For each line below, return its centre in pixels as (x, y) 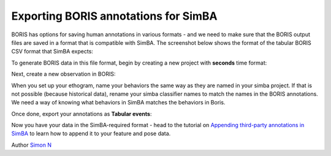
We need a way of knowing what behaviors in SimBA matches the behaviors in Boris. (118, 103)
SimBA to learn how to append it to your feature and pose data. (91, 134)
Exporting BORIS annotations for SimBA (114, 16)
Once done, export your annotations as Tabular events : (82, 114)
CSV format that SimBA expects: (52, 52)
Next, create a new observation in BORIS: (63, 74)
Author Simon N (32, 145)
